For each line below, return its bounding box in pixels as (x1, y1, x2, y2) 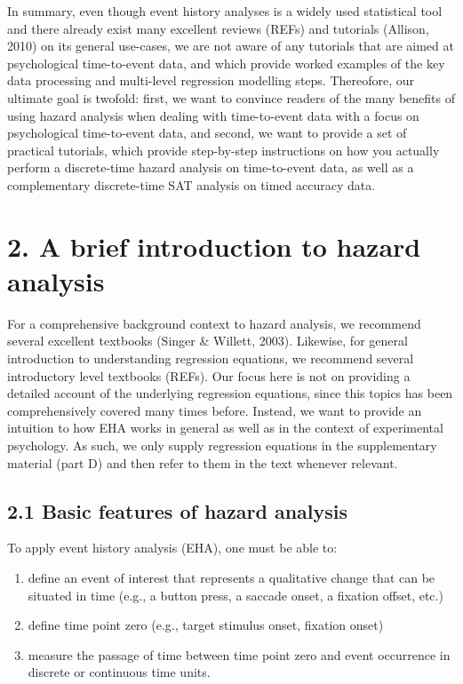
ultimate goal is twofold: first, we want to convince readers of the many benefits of (7, 88, 455, 107)
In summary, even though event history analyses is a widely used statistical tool (7, 2, 443, 20)
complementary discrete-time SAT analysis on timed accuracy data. (7, 175, 376, 194)
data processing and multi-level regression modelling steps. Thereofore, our (7, 71, 415, 90)
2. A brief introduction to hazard (7, 227, 421, 264)
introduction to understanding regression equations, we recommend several (7, 349, 414, 368)
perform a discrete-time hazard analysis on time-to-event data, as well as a (7, 158, 414, 177)
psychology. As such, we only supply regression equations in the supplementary (7, 436, 437, 454)
